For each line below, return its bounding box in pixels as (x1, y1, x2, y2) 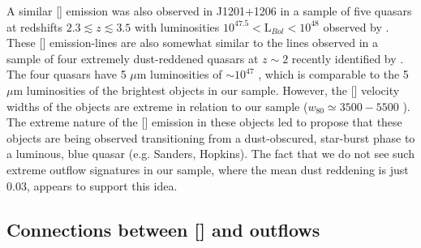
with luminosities (134, 18, 220, 35)
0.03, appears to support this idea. (6, 177, 178, 194)
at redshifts (6, 18, 63, 35)
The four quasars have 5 (6, 66, 127, 83)
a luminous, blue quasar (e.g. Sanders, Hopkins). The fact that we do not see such (6, 145, 415, 162)
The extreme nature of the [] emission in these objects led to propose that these (6, 113, 402, 130)
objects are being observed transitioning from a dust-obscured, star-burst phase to (6, 129, 415, 146)
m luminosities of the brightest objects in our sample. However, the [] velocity (13, 81, 400, 98)
